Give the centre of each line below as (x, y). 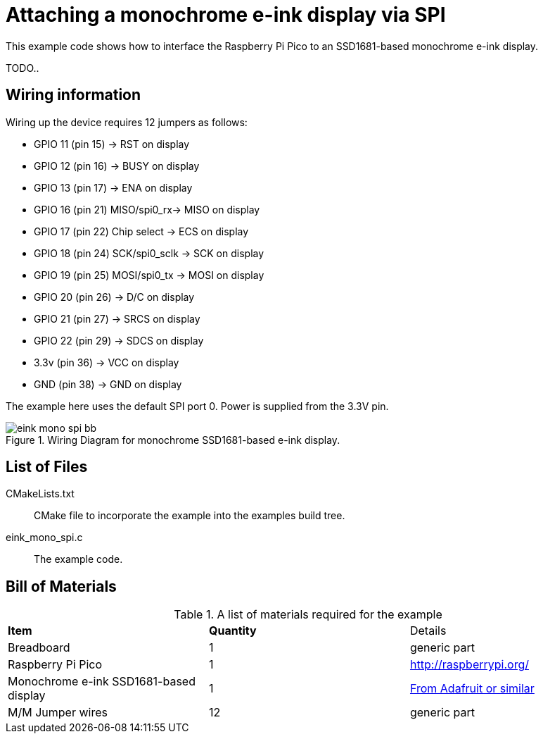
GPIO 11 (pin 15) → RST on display (112, 144)
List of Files (47, 467)
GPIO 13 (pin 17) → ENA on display (113, 187)
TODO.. (23, 68)
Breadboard (39, 648)
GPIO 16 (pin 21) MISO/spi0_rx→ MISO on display (147, 209)
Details (428, 631)
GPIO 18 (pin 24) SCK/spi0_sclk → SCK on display (149, 253)
